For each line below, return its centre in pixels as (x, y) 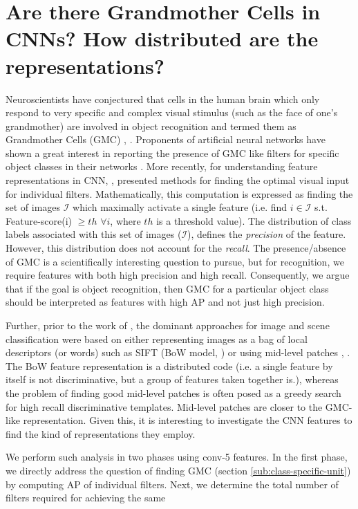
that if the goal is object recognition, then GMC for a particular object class (167, 288)
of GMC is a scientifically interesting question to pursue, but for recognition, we (175, 261)
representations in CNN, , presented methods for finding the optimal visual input (178, 180)
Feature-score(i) (39, 220)
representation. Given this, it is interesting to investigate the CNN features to (188, 420)
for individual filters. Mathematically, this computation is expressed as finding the (179, 193)
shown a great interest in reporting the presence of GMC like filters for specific (172, 152)
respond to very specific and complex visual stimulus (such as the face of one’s (172, 112)
